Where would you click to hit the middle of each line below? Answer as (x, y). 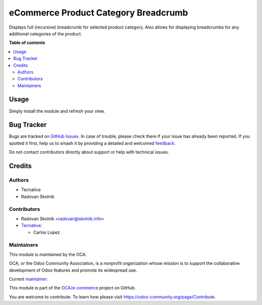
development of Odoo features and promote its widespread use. (73, 270)
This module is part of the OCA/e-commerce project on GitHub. (72, 288)
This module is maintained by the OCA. (48, 254)
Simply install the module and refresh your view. (57, 111)
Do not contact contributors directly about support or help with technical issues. (89, 152)
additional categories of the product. (46, 33)
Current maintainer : (28, 279)
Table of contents (27, 43)
